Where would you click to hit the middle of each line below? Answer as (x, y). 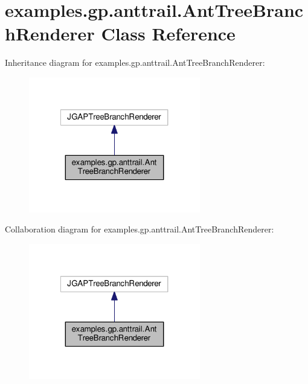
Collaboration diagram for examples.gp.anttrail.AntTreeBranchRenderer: (140, 229)
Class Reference (168, 34)
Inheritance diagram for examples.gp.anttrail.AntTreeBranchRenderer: (135, 62)
